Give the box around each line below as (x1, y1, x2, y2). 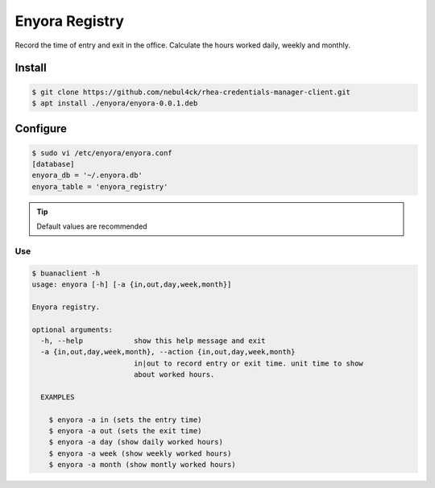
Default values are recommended (36, 221, 148, 231)
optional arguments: (31, 325, 113, 334)
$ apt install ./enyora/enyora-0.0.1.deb (31, 98, 198, 108)
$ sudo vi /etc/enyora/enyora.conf (31, 148, 172, 157)
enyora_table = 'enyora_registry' (31, 182, 168, 191)
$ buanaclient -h (31, 268, 101, 278)
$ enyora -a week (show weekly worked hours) (48, 449, 232, 458)
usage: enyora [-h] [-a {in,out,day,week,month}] (31, 280, 232, 289)
